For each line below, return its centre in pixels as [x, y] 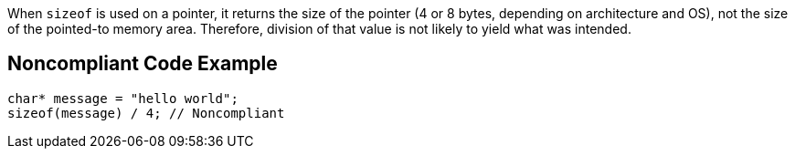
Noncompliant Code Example [143, 64]
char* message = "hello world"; [123, 98]
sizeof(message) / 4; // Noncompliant [146, 113]
